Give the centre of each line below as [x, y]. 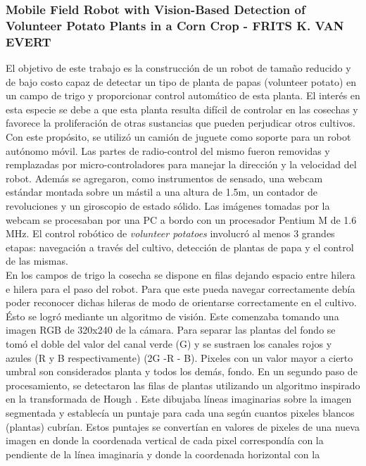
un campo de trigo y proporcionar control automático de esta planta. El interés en [183, 95]
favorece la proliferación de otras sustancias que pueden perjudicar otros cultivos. [181, 123]
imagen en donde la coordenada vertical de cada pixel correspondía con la [165, 440]
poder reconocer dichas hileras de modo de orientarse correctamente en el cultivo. [181, 302]
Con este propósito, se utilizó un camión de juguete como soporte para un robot [178, 137]
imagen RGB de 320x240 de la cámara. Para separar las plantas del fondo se [171, 330]
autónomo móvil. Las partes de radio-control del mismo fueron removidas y [168, 150]
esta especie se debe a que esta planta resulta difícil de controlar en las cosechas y [182, 109]
